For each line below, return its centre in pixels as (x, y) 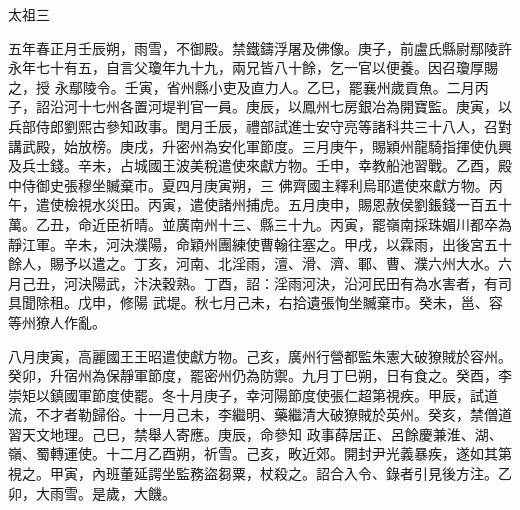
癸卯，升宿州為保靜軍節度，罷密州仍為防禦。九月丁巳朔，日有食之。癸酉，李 (260, 375)
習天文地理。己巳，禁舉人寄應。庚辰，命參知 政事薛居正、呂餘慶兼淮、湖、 (255, 433)
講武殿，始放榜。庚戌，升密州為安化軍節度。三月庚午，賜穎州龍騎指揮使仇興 (260, 145)
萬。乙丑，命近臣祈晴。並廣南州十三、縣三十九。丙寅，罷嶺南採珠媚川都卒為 (260, 223)
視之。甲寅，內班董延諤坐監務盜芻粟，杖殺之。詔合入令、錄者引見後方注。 (253, 473)
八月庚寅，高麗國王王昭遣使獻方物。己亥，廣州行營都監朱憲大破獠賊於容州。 (260, 355)
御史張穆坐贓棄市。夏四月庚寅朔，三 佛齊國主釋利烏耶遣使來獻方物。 (262, 184)
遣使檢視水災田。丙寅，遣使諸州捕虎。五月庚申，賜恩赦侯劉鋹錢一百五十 (273, 204)
